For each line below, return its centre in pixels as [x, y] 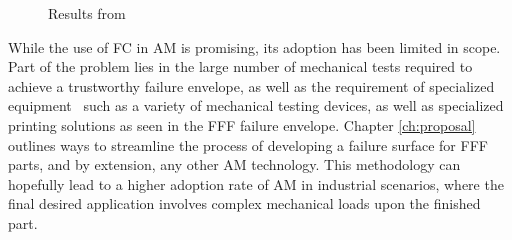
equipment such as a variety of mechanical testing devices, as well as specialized [256, 105]
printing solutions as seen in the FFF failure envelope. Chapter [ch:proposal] [242, 124]
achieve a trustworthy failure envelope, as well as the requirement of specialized [251, 85]
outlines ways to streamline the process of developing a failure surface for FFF [248, 144]
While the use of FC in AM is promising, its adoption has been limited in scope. [254, 46]
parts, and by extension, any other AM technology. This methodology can [234, 164]
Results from [87, 13]
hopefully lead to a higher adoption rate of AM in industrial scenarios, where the [256, 183]
